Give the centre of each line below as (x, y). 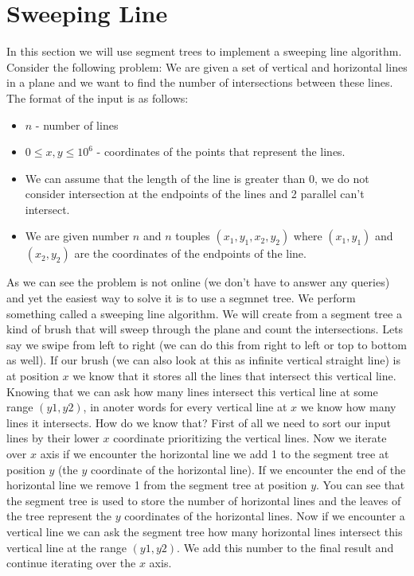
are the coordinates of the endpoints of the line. (190, 253)
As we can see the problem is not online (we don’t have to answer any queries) (198, 282)
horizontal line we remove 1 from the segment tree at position (157, 485)
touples (193, 236)
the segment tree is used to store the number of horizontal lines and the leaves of (204, 500)
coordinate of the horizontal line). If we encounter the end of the (248, 469)
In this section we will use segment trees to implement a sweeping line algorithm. (204, 51)
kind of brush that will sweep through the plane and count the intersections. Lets (205, 329)
